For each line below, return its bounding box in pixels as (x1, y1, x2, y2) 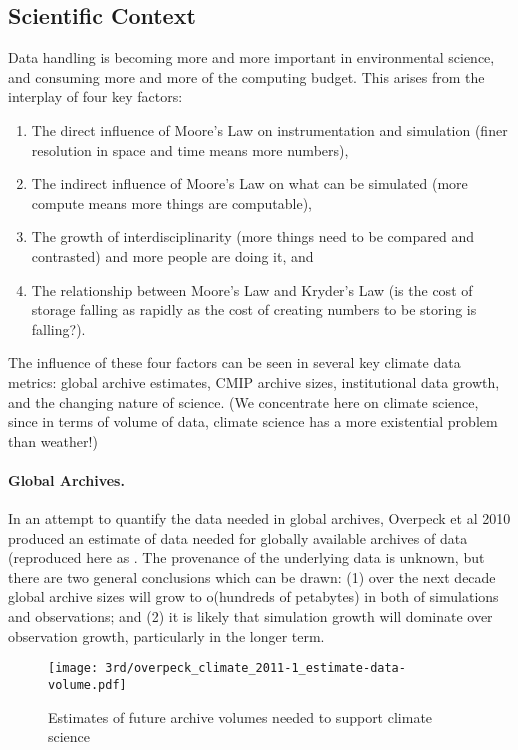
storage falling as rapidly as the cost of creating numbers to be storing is (31, 299, 477, 320)
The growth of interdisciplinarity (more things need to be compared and (31, 226, 474, 247)
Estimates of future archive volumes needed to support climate (48, 706, 433, 727)
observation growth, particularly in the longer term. (8, 625, 325, 646)
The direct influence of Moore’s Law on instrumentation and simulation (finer (31, 119, 508, 140)
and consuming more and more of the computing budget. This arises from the (8, 66, 485, 87)
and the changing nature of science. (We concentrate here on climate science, (8, 391, 479, 412)
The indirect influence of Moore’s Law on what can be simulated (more (31, 173, 468, 194)
